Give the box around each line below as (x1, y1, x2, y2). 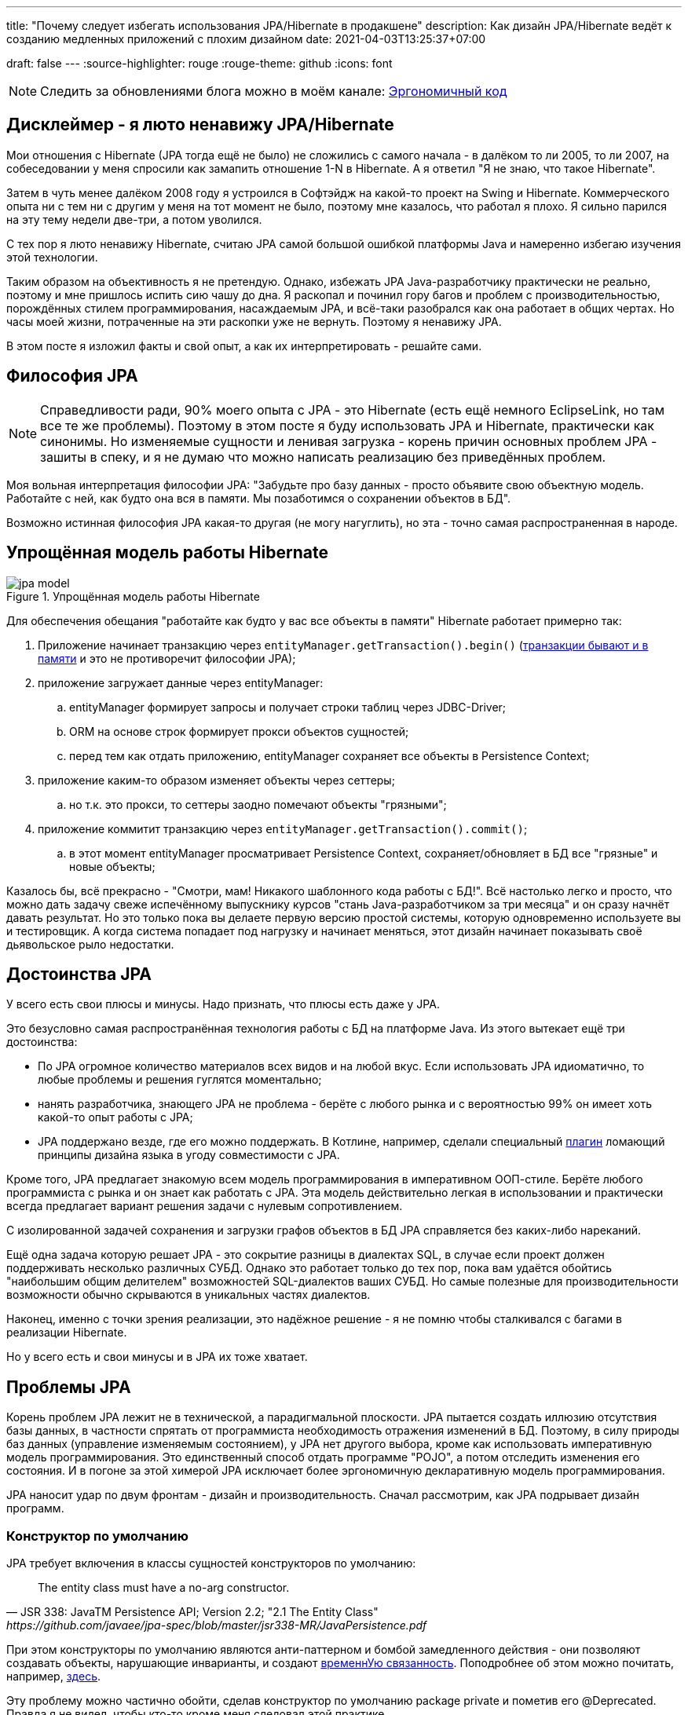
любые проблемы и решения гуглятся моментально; (38, 1073, 322, 1087)
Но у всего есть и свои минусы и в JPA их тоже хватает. (6, 1350, 308, 1364)
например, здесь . (6, 1669, 101, 1683)
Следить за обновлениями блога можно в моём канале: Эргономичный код (40, 83, 507, 99)
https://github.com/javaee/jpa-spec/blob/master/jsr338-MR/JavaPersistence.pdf (6, 1618, 427, 1632)
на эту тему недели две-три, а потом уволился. (6, 212, 262, 226)
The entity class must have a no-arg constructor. (38, 1580, 290, 1594)
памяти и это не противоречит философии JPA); (38, 651, 296, 665)
